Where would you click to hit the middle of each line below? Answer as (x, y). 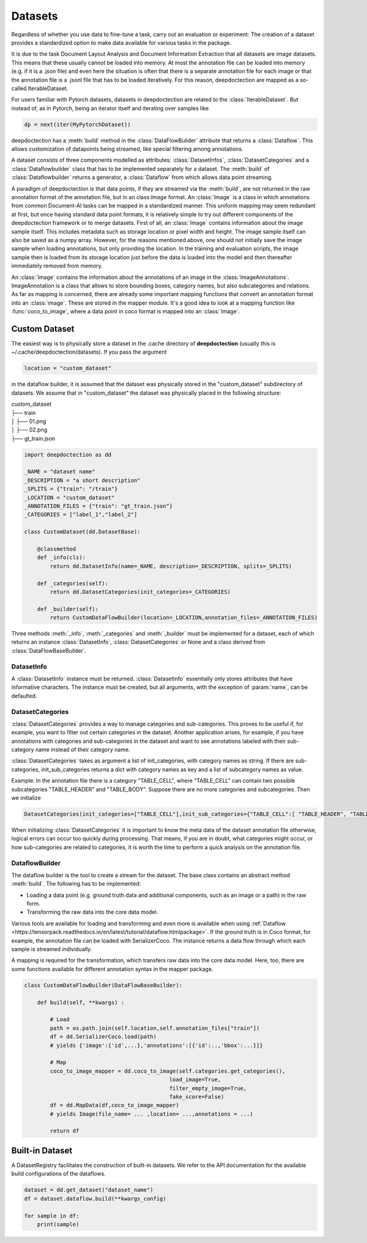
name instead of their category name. (83, 750)
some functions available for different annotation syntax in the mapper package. (112, 969)
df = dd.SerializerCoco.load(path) (103, 1037)
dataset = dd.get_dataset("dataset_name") (89, 1190)
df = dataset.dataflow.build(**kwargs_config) (95, 1199)
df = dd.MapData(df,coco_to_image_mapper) (115, 1105)
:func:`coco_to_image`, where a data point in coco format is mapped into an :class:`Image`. (126, 311)
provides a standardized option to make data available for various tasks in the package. (121, 42)
